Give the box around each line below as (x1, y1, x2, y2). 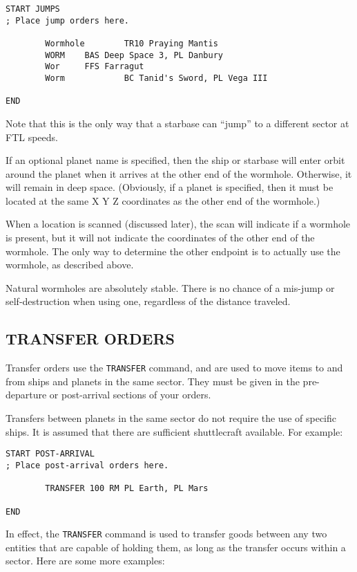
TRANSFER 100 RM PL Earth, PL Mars (45, 483, 209, 494)
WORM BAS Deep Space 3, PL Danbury (45, 50, 223, 60)
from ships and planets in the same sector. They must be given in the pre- (6, 373, 320, 388)
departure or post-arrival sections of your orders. (6, 387, 211, 402)
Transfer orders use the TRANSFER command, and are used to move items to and (6, 360, 343, 375)
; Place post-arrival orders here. (6, 460, 169, 470)
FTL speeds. (6, 129, 58, 144)
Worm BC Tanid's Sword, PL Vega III (45, 73, 268, 83)
